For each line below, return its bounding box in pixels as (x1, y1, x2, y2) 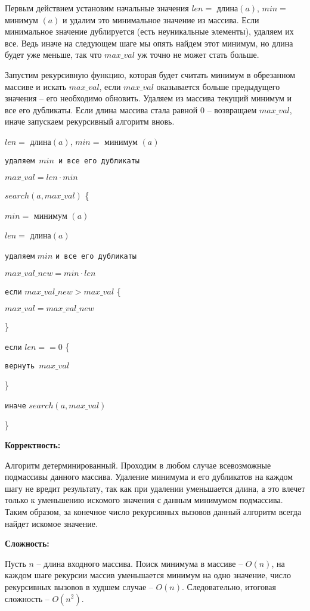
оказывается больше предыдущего (156, 80, 280, 92)
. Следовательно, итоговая (182, 580, 276, 593)
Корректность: (5, 439, 61, 451)
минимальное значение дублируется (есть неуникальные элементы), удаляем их (5, 25, 294, 38)
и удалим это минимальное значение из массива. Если (63, 13, 259, 26)
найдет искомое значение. (5, 517, 98, 529)
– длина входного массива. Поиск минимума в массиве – (36, 557, 243, 569)
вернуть (5, 361, 35, 370)
